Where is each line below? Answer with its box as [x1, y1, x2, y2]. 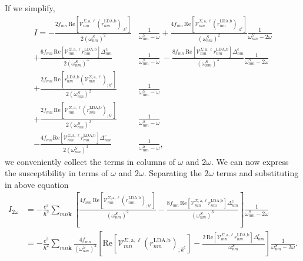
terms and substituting [216, 167, 299, 179]
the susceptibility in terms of [5, 167, 108, 179]
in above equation [5, 178, 69, 190]
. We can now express [211, 155, 289, 167]
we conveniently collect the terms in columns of [5, 155, 175, 167]
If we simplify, [5, 2, 55, 14]
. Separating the [144, 167, 202, 179]
